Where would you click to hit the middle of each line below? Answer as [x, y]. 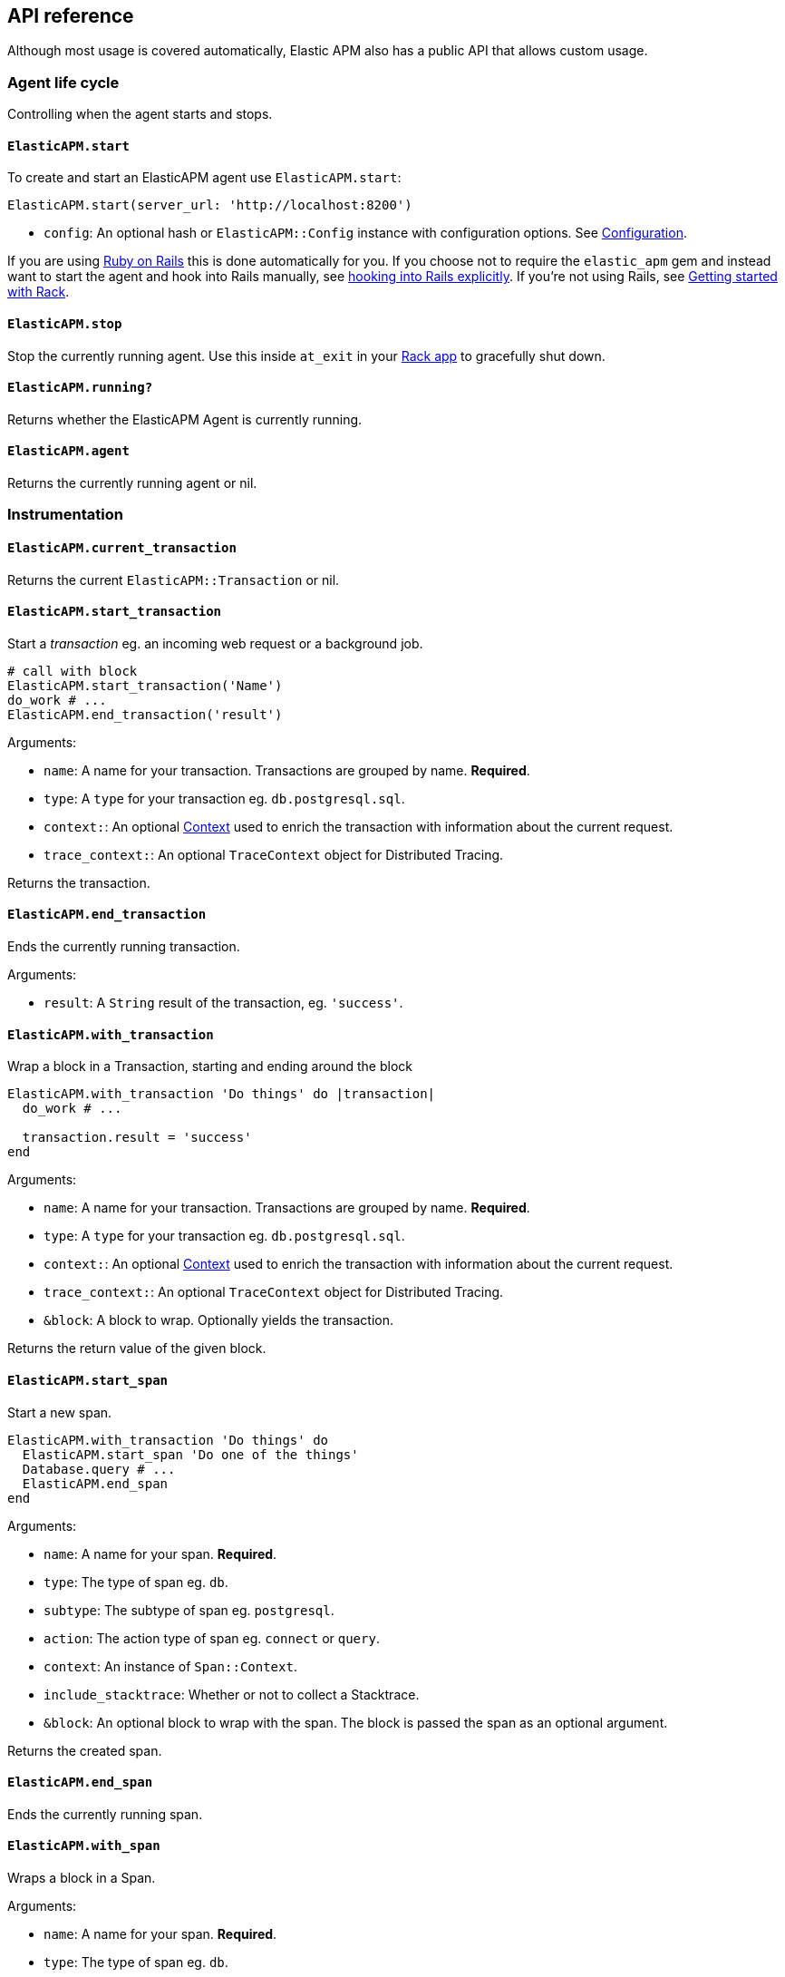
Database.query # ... [99, 1469]
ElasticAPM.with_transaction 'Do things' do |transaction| [222, 1094]
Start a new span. [60, 1412]
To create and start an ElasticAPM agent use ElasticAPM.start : [204, 178]
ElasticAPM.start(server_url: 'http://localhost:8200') [210, 205]
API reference [71, 16]
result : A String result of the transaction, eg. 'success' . [223, 1003]
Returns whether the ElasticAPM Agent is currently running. [185, 419]
